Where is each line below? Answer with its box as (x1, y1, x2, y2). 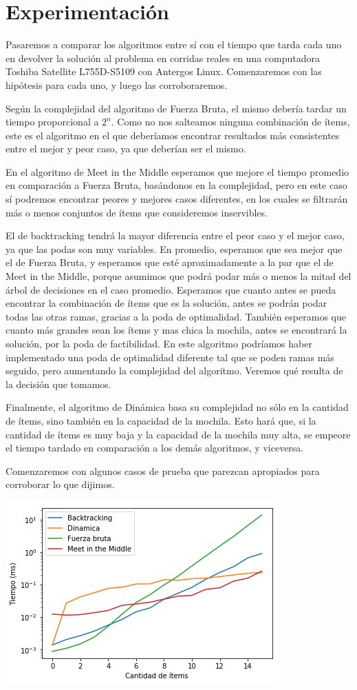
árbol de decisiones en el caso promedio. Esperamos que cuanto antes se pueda (6, 282, 336, 296)
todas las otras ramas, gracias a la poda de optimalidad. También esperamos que (6, 309, 346, 323)
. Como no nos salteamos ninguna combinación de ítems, (111, 114, 350, 129)
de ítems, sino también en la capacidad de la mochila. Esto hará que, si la (6, 413, 316, 427)
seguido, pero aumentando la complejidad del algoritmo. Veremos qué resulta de (6, 363, 343, 378)
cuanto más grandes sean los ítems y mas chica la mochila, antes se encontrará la (6, 323, 347, 337)
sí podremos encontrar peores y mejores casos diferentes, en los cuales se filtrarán (6, 192, 348, 206)
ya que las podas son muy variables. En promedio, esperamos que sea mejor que (6, 241, 343, 256)
